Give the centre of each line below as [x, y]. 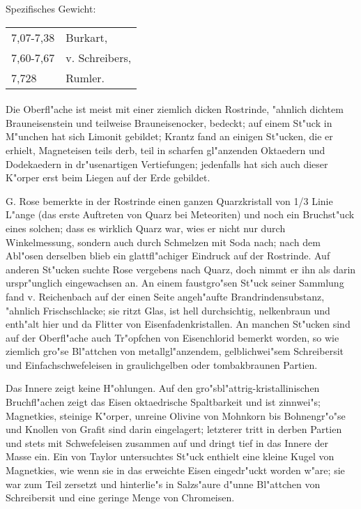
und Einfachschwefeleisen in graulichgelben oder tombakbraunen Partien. [162, 364]
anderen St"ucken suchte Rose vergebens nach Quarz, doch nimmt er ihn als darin [181, 269]
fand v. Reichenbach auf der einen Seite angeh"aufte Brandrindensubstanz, [165, 296]
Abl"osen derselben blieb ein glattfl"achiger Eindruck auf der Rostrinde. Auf [168, 256]
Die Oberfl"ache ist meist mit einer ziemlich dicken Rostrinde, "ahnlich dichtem [175, 109]
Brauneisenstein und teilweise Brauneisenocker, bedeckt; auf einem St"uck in [169, 122]
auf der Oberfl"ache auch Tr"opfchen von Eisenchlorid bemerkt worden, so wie [172, 337]
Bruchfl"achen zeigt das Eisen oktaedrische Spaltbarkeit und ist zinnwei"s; [163, 402]
